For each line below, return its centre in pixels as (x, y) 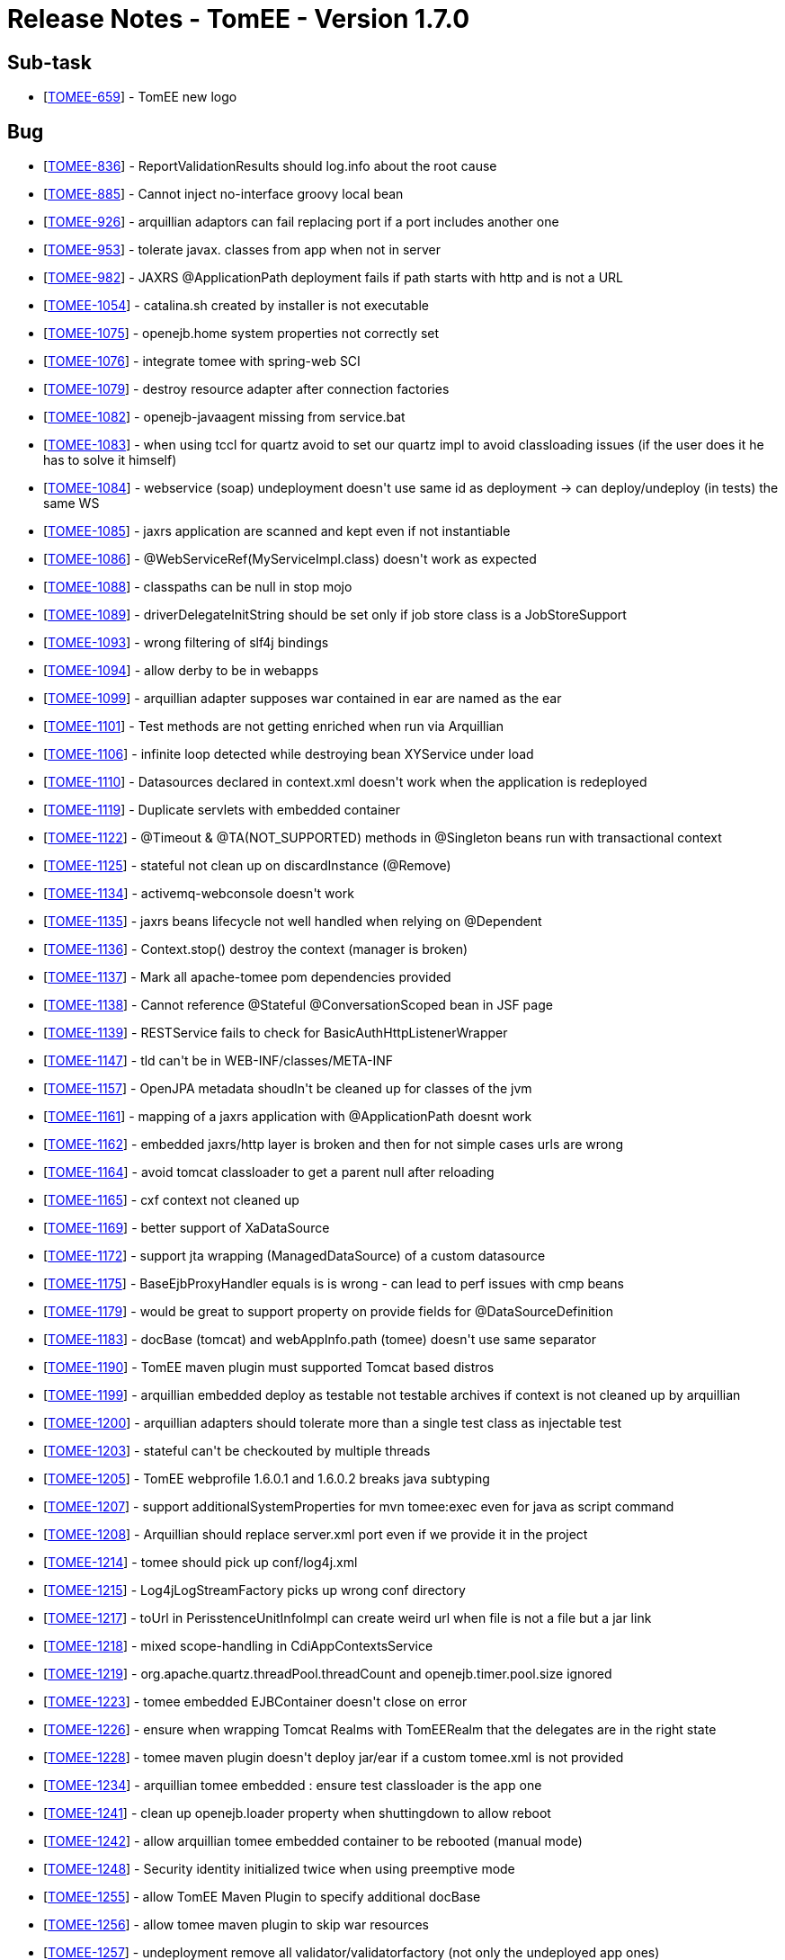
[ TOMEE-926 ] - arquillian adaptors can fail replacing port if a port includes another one (301, 222)
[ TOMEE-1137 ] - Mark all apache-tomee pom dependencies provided (247, 977)
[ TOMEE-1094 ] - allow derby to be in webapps (181, 671)
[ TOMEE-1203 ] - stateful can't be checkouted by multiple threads (237, 1451)
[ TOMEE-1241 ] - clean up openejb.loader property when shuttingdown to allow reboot (297, 1813)
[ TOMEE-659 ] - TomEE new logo (140, 97)
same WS (71, 503)
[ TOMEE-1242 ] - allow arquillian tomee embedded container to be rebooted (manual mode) (313, 1841)
